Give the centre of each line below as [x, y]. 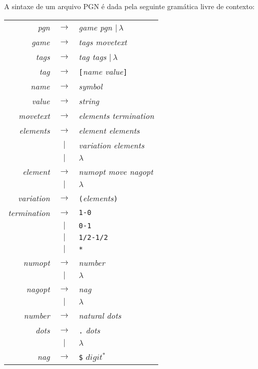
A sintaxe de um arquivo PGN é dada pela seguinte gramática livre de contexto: [130, 6]
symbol [91, 86]
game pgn [95, 27]
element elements [109, 130]
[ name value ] [103, 71]
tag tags [92, 56]
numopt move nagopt [116, 171]
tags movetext [103, 42]
